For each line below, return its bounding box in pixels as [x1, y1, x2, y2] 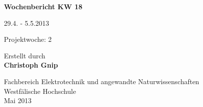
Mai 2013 [4, 95, 32, 106]
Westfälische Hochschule [4, 86, 76, 96]
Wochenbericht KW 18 [4, 1, 82, 11]
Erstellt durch [4, 50, 45, 60]
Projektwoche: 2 [4, 34, 52, 44]
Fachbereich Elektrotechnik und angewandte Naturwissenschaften [4, 76, 200, 86]
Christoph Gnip [4, 60, 58, 70]
